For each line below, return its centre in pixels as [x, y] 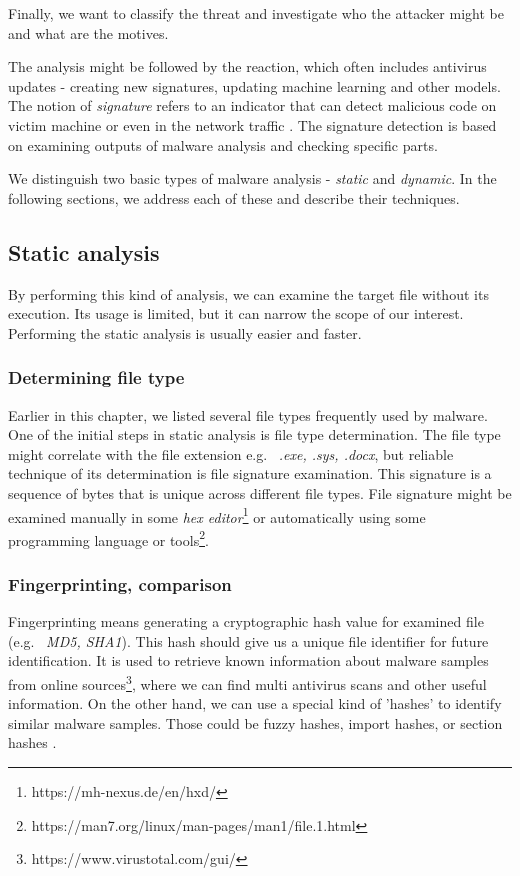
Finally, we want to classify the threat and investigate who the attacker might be [256, 13]
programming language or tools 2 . [108, 538]
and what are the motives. [88, 32]
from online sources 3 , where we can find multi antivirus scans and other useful [247, 682]
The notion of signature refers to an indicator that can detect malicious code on [252, 105]
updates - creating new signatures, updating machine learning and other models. [254, 85]
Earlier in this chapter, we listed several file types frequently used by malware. [248, 414]
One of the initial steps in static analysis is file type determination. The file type [254, 434]
